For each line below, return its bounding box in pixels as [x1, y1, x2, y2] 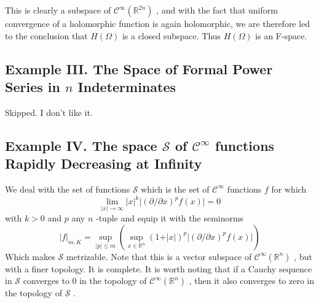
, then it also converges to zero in [189, 274, 315, 287]
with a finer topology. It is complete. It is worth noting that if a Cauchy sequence [5, 262, 312, 275]
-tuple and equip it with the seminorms [95, 212, 244, 224]
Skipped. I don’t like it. [5, 105, 93, 118]
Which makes [5, 250, 55, 263]
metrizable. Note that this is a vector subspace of [66, 250, 252, 263]
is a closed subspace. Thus [122, 29, 221, 42]
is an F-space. [255, 29, 307, 42]
